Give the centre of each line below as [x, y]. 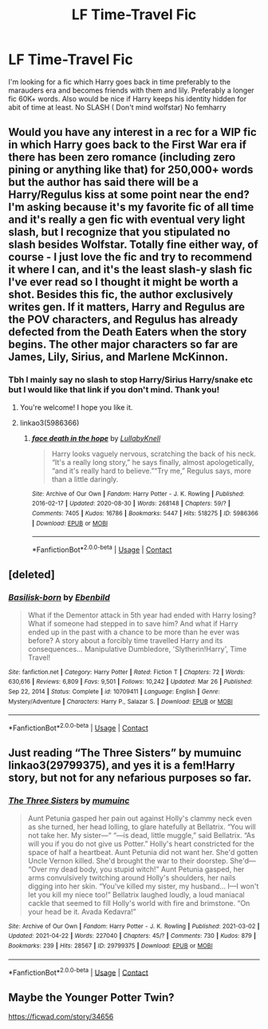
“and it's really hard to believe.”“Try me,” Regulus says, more [152, 471]
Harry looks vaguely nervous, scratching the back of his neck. [154, 454]
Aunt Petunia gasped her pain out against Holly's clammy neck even [140, 818]
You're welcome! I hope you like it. [76, 407]
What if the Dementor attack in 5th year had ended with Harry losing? [142, 615]
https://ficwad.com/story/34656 [61, 1017]
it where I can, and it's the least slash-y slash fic [130, 270]
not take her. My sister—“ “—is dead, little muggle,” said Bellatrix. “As [141, 835]
